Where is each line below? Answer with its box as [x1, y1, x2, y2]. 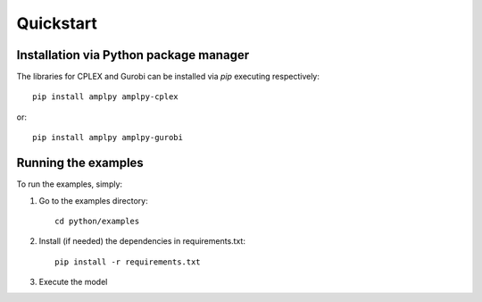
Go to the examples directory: [38, 195, 148, 206]
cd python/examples [54, 215, 140, 226]
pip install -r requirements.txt [54, 256, 201, 267]
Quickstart [16, 13, 98, 33]
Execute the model [38, 277, 108, 288]
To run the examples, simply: [16, 179, 123, 189]
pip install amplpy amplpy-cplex [32, 92, 179, 102]
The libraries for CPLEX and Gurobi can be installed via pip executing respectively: [16, 71, 320, 82]
